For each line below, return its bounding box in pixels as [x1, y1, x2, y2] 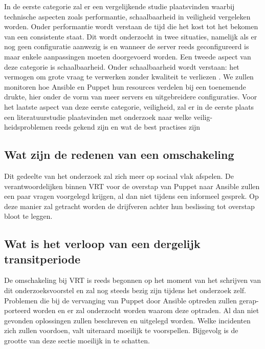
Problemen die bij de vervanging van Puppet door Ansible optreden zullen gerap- [4, 295, 259, 305]
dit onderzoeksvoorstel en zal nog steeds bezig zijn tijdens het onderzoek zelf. [4, 285, 246, 296]
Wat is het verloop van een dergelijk [4, 236, 201, 252]
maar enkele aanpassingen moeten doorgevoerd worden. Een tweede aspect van [4, 51, 251, 61]
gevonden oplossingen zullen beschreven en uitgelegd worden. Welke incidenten [4, 315, 251, 325]
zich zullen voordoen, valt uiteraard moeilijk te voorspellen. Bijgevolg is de [4, 325, 238, 336]
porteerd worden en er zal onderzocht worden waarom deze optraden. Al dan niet [4, 305, 259, 316]
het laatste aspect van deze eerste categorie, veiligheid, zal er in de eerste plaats [4, 101, 254, 112]
